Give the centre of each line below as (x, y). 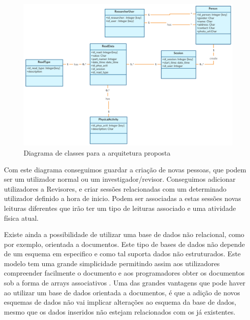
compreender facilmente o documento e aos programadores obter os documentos (124, 273)
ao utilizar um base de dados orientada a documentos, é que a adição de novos (122, 292)
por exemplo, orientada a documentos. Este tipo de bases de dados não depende (125, 244)
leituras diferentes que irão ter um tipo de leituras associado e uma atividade (120, 208)
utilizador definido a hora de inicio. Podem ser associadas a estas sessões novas (123, 198)
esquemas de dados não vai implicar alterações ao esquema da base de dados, (120, 302)
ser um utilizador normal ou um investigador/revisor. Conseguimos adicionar (120, 179)
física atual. (21, 218)
